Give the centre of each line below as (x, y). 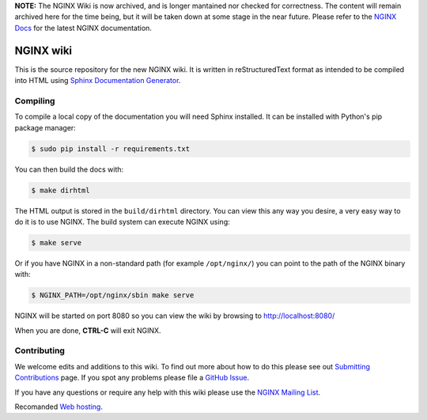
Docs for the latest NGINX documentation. (83, 28)
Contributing (40, 350)
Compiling (35, 100)
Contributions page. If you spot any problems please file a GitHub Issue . (132, 378)
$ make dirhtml (60, 190)
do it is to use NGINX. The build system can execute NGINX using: (123, 221)
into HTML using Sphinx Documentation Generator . (98, 81)
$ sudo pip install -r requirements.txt (110, 149)
